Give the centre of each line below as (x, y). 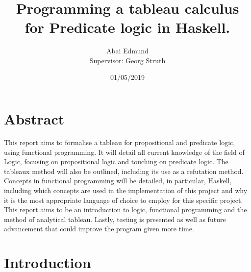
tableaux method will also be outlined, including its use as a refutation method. (124, 171)
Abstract (34, 119)
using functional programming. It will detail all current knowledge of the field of (124, 152)
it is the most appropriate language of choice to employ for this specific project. (124, 200)
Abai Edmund (127, 51)
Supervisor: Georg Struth (127, 60)
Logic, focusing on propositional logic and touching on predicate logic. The (116, 161)
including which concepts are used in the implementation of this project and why (126, 190)
